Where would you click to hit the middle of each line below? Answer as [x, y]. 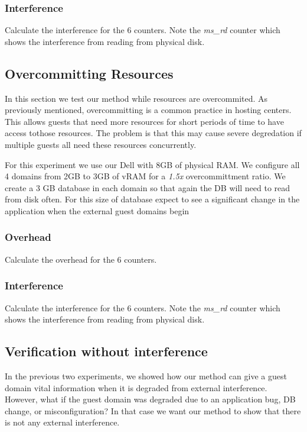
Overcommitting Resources [89, 73]
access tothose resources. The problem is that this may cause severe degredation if [153, 133]
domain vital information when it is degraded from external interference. [136, 387]
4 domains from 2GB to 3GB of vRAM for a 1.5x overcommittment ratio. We [145, 176]
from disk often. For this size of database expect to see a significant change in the [152, 199]
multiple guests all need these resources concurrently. [101, 144]
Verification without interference [106, 351]
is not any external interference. [62, 422]
